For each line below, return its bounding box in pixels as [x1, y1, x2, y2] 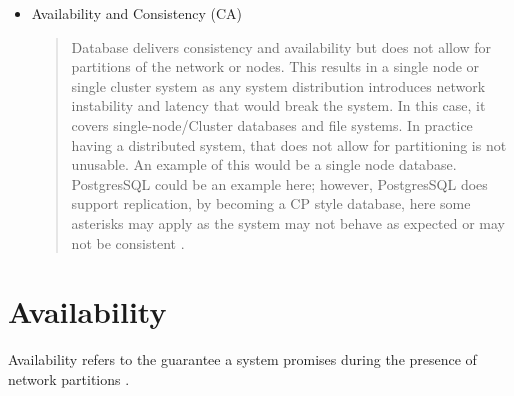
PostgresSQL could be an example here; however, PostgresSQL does [71, 173, 488, 194]
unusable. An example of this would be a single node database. [71, 154, 457, 175]
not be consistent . [71, 232, 185, 253]
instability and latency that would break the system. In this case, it [71, 95, 486, 116]
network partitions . [8, 368, 130, 389]
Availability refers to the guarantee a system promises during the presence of [8, 349, 477, 370]
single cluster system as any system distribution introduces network [71, 75, 486, 96]
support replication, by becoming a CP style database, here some [71, 193, 471, 214]
